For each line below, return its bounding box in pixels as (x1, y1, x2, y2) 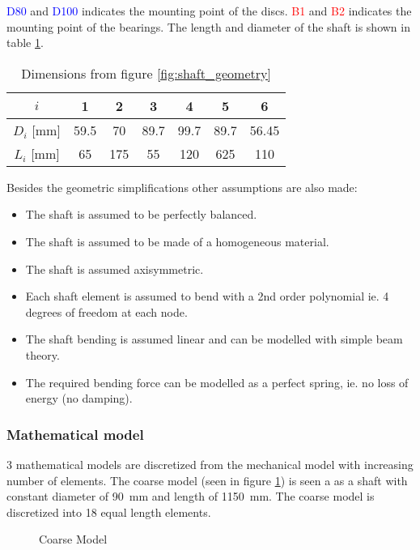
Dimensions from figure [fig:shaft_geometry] (21, 63, 271, 83)
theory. (25, 346, 60, 363)
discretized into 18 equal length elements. (6, 503, 211, 520)
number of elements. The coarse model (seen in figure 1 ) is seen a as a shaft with (6, 471, 408, 488)
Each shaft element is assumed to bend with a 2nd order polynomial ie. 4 (25, 288, 389, 305)
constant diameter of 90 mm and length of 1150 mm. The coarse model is (6, 488, 375, 505)
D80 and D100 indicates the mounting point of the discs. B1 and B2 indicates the (6, 2, 412, 19)
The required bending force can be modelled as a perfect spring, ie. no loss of (25, 373, 409, 390)
